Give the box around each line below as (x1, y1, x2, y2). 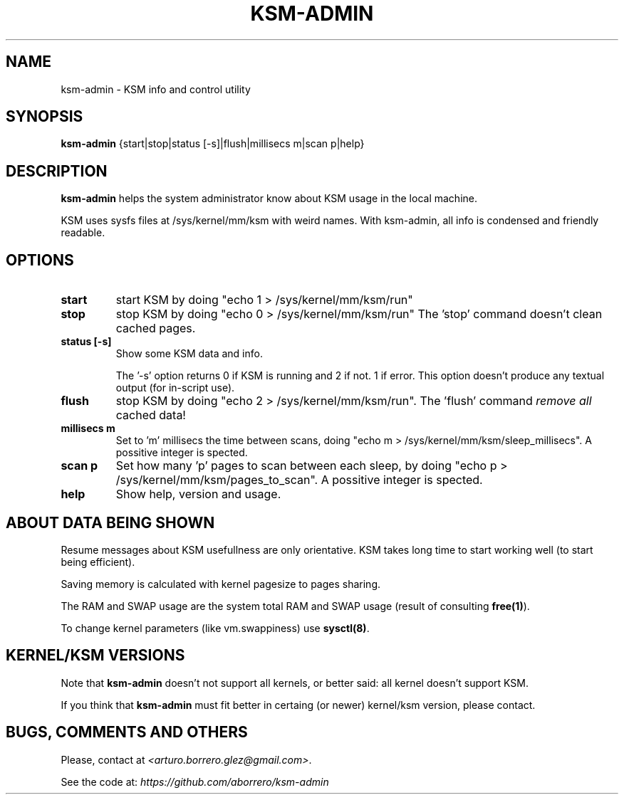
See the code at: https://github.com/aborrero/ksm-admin (61, 775, 329, 788)
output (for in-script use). (115, 381, 235, 394)
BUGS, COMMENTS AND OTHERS (6, 723, 248, 742)
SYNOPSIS (6, 107, 83, 126)
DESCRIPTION (6, 162, 108, 180)
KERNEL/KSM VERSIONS (6, 646, 185, 665)
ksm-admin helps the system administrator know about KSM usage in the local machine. (61, 192, 477, 205)
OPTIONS (6, 251, 74, 269)
